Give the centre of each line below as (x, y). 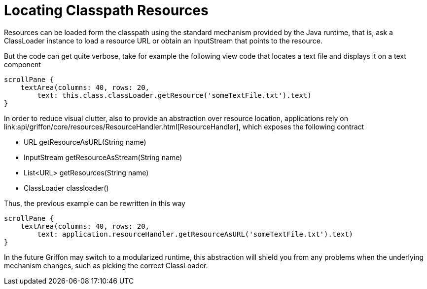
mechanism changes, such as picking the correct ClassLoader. (106, 265)
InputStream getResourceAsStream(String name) (103, 157)
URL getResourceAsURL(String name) (85, 142)
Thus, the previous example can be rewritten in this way (95, 203)
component (22, 64)
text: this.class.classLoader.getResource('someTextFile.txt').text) (174, 95)
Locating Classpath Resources (106, 10)
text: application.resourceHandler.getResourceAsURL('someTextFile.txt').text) (195, 234)
